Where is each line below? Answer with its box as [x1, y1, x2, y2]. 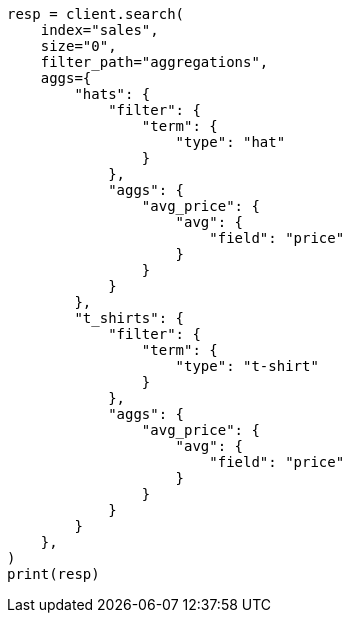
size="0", [40, 38, 117, 54]
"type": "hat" [175, 134, 286, 150]
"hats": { [74, 86, 151, 102]
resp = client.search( [7, 6, 185, 22]
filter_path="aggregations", [40, 54, 269, 70]
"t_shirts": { [74, 310, 185, 326]
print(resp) [7, 566, 100, 582]
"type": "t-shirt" [175, 358, 319, 374]
